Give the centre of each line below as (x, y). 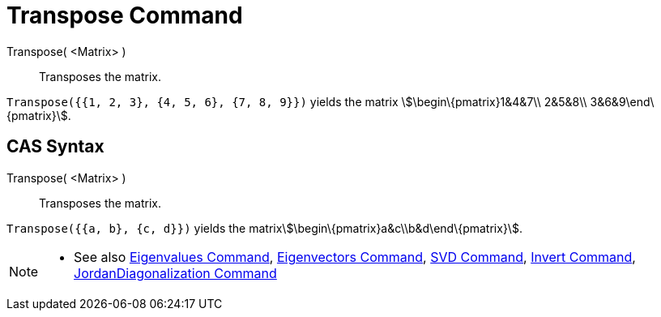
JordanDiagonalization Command (175, 273)
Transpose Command (125, 15)
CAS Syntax (55, 147)
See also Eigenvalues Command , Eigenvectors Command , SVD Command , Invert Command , (355, 257)
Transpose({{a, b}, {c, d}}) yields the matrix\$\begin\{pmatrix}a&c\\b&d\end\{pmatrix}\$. (264, 228)
